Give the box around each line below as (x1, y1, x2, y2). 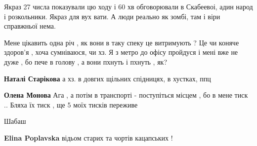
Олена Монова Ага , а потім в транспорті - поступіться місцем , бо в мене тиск (4, 90, 248, 100)
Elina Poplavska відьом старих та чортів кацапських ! (4, 132, 173, 143)
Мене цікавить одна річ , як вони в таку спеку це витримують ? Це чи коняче (4, 37, 239, 47)
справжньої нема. (4, 21, 56, 31)
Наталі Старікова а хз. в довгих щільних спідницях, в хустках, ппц (4, 73, 211, 83)
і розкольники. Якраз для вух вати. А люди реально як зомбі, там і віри (4, 11, 220, 21)
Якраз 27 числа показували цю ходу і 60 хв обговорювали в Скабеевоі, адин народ (4, 1, 253, 11)
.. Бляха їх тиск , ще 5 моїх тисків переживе (4, 99, 138, 109)
